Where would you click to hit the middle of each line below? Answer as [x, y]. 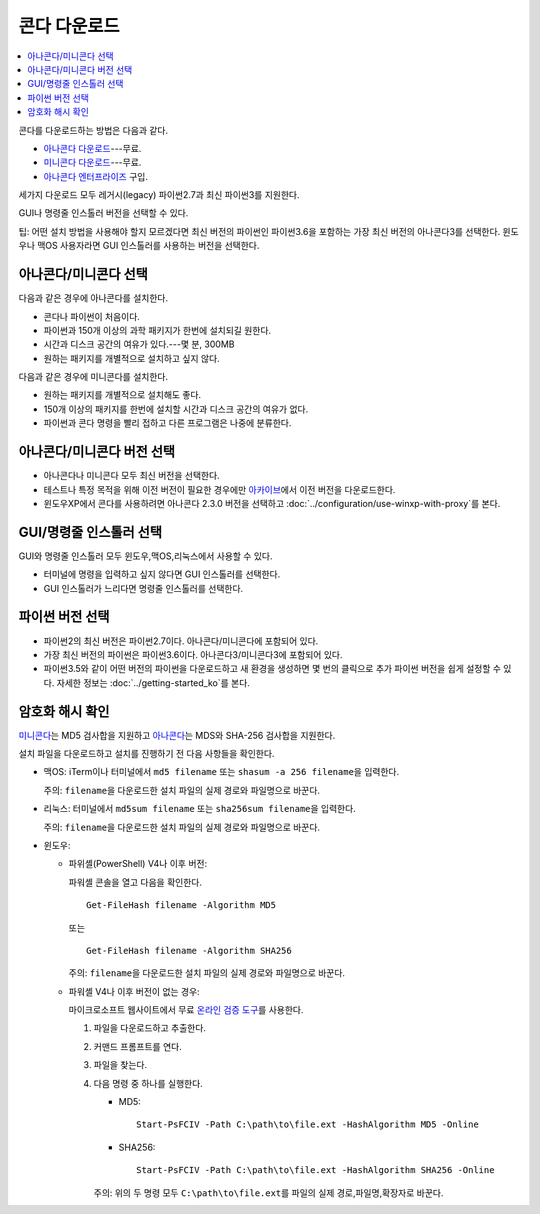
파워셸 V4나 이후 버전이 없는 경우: [134, 991]
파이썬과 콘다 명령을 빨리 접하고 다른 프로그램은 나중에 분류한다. [167, 423]
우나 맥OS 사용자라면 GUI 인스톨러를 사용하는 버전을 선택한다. [139, 246]
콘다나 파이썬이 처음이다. [91, 316]
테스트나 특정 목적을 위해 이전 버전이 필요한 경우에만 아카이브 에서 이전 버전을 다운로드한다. [219, 489]
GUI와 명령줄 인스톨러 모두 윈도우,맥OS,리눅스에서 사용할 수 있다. [145, 556]
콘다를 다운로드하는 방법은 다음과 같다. [93, 130]
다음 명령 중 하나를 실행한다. [148, 1083]
